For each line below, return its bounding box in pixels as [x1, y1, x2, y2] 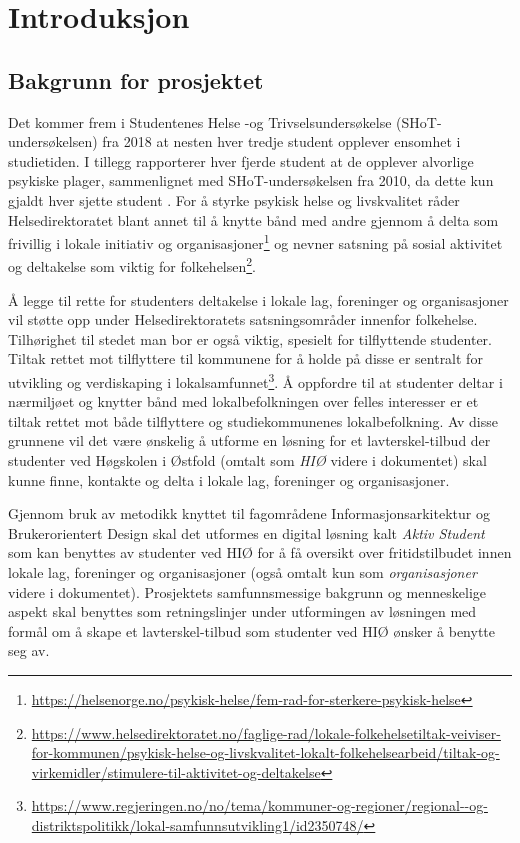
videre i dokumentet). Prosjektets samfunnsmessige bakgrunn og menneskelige [8, 581, 487, 602]
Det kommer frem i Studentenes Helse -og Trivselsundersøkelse [8, 111, 392, 132]
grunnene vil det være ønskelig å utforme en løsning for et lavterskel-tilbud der [8, 430, 491, 451]
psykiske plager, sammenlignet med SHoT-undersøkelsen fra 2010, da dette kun [8, 170, 494, 191]
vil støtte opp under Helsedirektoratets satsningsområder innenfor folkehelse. [8, 309, 478, 330]
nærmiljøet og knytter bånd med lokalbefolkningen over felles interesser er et [8, 391, 479, 412]
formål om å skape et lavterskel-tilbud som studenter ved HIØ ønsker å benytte [8, 620, 496, 641]
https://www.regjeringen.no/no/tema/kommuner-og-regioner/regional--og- [31, 795, 488, 816]
